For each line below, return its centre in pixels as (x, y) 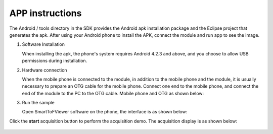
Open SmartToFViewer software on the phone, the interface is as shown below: (105, 112)
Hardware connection (45, 70)
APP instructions (45, 13)
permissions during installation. (55, 61)
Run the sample (38, 103)
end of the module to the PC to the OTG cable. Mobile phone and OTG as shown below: (113, 93)
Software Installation (43, 44)
